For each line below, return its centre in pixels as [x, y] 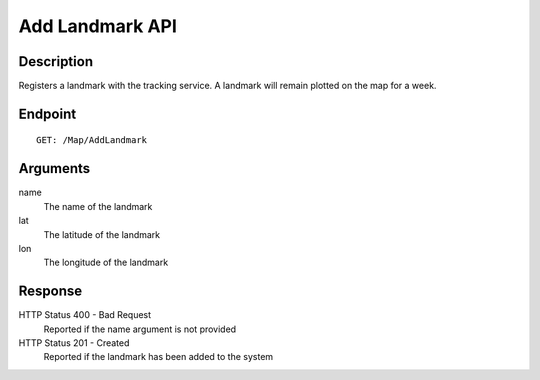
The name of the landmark [98, 206]
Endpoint [47, 113]
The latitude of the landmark [102, 234]
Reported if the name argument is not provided [140, 329]
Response [50, 291]
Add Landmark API [97, 26]
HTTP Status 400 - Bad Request [85, 315]
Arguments [54, 168]
